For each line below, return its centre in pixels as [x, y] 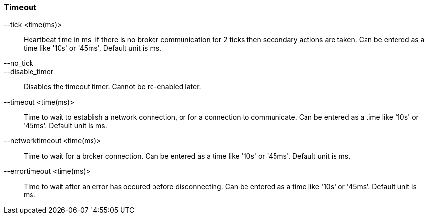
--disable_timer [29, 72]
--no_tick [19, 63]
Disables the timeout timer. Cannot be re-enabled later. [112, 87]
